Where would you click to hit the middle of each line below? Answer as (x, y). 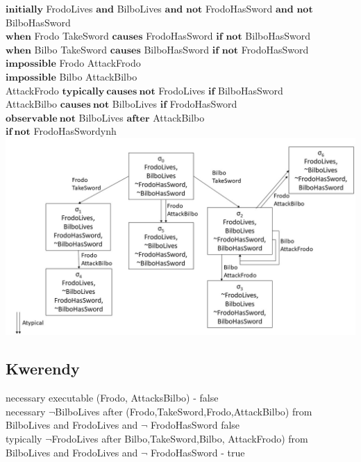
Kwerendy (43, 369)
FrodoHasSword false (195, 425)
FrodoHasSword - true (198, 452)
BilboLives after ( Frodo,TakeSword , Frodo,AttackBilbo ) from (184, 411)
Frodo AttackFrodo (100, 63)
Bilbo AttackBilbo (98, 76)
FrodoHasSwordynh (75, 131)
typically (24, 439)
